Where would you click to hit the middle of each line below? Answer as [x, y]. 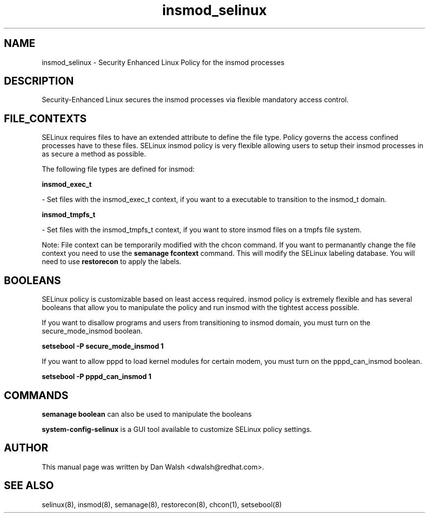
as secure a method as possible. [94, 154]
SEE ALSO [29, 486]
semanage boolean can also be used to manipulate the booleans [147, 414]
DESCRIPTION [39, 81]
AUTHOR [26, 448]
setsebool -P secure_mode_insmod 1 [103, 346]
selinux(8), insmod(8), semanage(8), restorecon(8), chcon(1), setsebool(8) [162, 504]
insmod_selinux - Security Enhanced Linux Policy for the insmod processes [163, 62]
